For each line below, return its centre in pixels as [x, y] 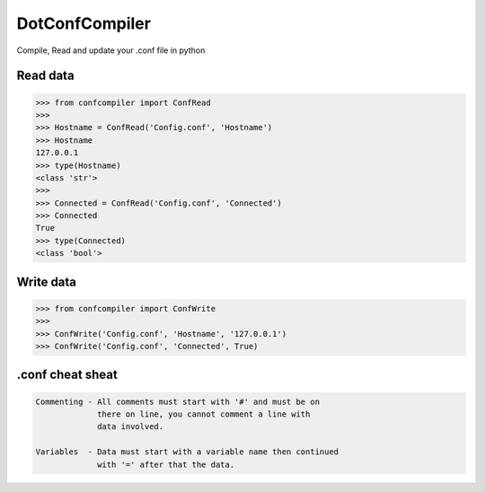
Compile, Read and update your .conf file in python [111, 50]
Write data [46, 281]
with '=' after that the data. [166, 464]
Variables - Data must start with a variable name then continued [187, 452]
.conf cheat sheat [67, 375]
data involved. [131, 427]
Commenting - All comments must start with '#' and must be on [178, 401]
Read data [46, 76]
